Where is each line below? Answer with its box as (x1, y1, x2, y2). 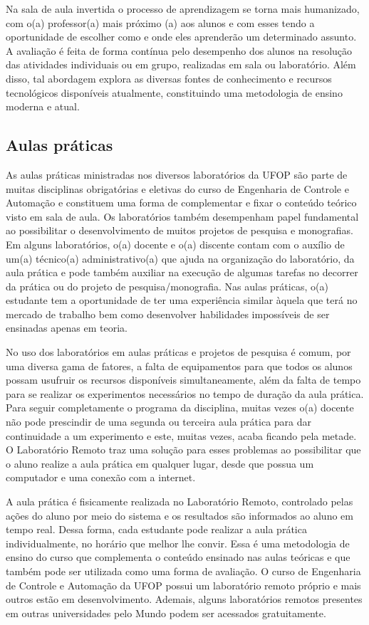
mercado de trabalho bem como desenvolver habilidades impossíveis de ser (6, 306, 330, 321)
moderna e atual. (6, 99, 80, 114)
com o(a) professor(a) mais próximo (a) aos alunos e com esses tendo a (6, 15, 315, 30)
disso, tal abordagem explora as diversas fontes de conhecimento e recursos (6, 70, 332, 85)
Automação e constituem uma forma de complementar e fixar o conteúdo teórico (6, 195, 357, 210)
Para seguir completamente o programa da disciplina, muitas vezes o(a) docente (6, 400, 354, 415)
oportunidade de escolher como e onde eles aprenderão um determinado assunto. (6, 29, 357, 44)
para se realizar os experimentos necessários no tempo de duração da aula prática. (6, 386, 364, 401)
